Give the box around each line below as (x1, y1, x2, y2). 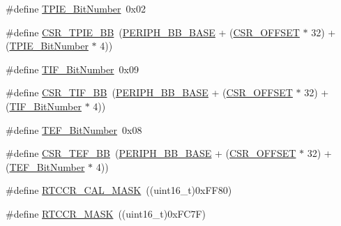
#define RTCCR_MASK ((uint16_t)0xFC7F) (6, 206, 206, 220)
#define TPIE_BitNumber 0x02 (6, 1, 146, 15)
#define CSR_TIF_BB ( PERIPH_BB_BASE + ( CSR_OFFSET (6, 85, 293, 100)
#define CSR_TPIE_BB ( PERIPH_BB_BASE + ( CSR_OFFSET (6, 24, 300, 39)
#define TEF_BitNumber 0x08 (6, 122, 142, 137)
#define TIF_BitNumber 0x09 (6, 61, 139, 76)
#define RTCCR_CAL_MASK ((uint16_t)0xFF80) (6, 183, 232, 197)
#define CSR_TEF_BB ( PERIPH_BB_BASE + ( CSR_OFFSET (6, 146, 296, 160)
